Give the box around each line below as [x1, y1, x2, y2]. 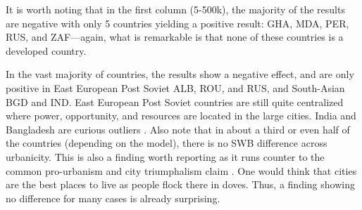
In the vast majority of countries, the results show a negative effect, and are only [6, 67, 354, 81]
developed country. [6, 43, 87, 58]
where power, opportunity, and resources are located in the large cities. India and [6, 108, 356, 123]
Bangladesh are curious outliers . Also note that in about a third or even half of [6, 122, 350, 136]
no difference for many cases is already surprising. [6, 190, 220, 205]
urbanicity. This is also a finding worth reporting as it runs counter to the [6, 149, 325, 164]
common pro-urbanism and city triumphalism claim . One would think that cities [6, 163, 357, 178]
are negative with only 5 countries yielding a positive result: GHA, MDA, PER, [6, 15, 349, 30]
